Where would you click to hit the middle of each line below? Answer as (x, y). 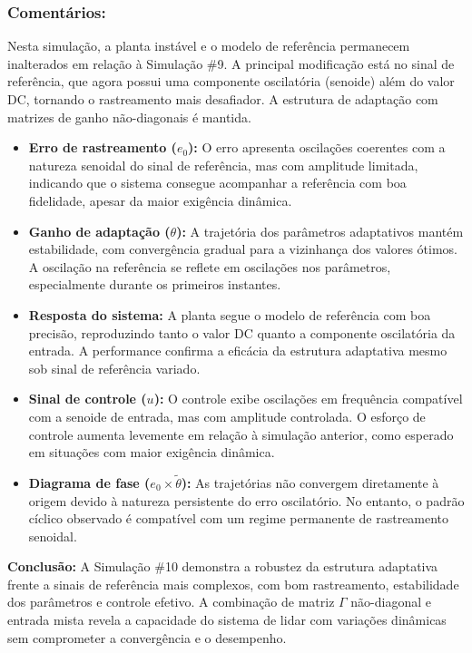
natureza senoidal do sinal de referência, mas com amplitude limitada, (223, 165)
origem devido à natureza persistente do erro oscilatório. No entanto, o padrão (246, 500)
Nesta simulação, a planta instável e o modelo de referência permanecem (209, 46)
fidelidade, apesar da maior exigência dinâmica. (160, 200)
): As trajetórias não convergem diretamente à (310, 482)
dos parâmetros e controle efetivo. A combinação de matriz (171, 602)
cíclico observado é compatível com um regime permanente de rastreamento (239, 518)
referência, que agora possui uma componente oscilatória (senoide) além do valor (231, 81)
